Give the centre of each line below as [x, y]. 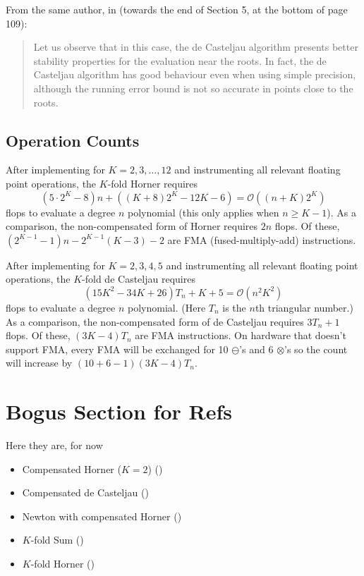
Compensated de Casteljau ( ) [85, 492]
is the [234, 307]
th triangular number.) [304, 307]
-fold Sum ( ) [57, 540]
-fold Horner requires [153, 183]
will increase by [39, 363]
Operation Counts [73, 140]
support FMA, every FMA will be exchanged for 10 [117, 349]
